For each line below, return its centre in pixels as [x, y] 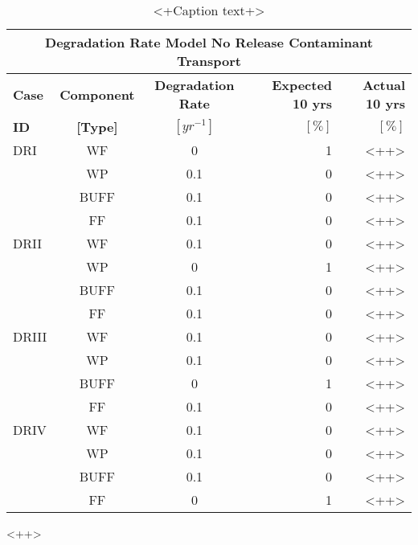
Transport [209, 61]
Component [97, 94]
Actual [384, 85]
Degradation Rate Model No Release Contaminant [209, 42]
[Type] [97, 127]
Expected [302, 85]
